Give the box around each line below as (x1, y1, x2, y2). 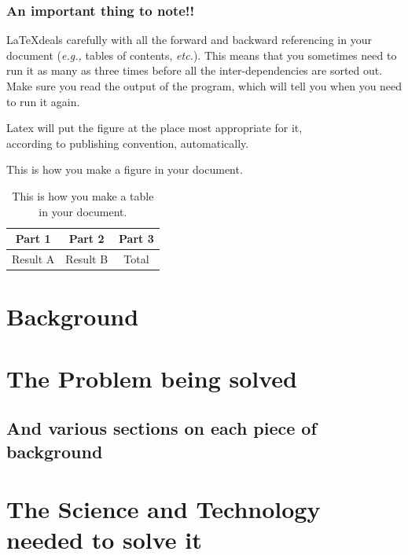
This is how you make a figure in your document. (6, 161, 243, 178)
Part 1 (15, 230, 51, 247)
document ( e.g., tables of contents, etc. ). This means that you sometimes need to (6, 46, 397, 63)
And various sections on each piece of (6, 416, 317, 440)
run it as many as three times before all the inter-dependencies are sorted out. (6, 62, 383, 79)
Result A (12, 251, 55, 266)
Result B (65, 251, 108, 266)
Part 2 (68, 230, 105, 247)
